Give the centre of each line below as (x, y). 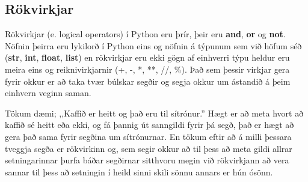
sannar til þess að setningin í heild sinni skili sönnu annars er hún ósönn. (139, 171)
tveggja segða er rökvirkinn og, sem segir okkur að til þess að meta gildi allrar (149, 148)
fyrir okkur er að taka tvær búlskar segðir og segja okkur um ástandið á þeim (148, 81)
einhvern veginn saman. (48, 93)
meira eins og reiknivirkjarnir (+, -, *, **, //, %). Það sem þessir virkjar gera (147, 69)
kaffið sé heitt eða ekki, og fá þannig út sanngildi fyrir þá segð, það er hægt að (149, 125)
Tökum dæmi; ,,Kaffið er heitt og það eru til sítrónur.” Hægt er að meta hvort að (154, 113)
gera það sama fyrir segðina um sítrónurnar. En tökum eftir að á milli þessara (148, 136)
